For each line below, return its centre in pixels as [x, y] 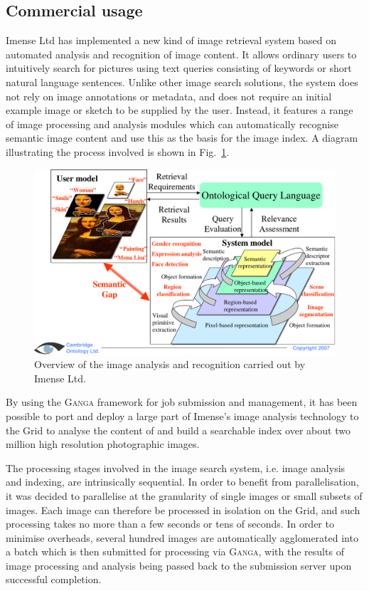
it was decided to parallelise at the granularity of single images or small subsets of [184, 495]
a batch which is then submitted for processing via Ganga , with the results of [175, 551]
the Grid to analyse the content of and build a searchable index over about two [178, 430]
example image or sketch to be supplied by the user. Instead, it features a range [180, 110]
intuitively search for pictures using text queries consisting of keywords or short [179, 68]
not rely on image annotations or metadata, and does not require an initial [169, 96]
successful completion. [54, 579]
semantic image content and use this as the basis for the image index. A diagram [182, 138]
